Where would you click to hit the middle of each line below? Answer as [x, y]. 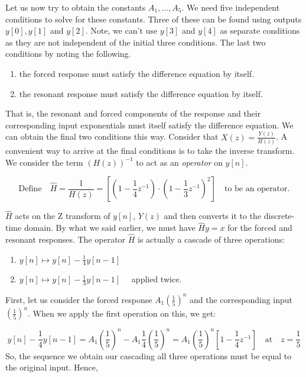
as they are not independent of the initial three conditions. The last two [136, 42]
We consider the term [44, 162]
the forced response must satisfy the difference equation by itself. [137, 73]
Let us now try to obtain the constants [76, 7]
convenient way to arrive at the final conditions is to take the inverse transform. [150, 150]
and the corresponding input [241, 299]
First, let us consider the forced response [79, 299]
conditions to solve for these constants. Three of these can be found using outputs [154, 19]
